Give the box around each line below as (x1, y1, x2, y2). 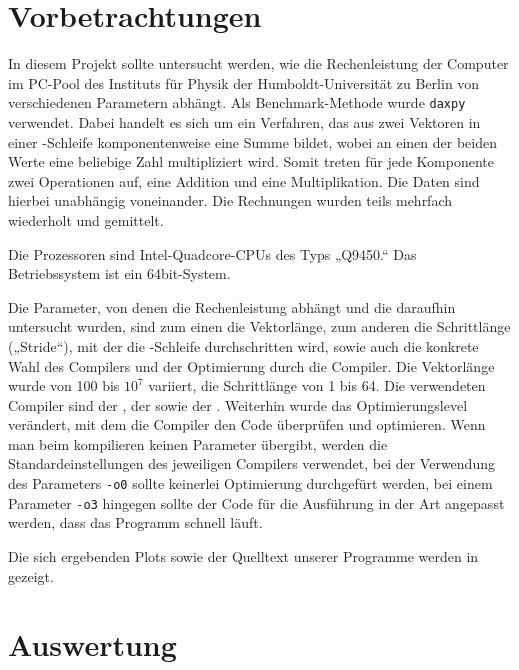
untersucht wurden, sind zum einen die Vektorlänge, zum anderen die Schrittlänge (8, 316, 511, 337)
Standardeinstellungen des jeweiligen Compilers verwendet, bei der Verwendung (8, 453, 495, 474)
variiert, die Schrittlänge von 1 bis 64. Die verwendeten (148, 375, 486, 396)
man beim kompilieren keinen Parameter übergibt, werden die (8, 433, 388, 454)
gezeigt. (8, 565, 54, 586)
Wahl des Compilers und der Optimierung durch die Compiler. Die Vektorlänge (8, 355, 495, 376)
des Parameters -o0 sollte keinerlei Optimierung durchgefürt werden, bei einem (8, 473, 493, 494)
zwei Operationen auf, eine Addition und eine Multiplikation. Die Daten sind (8, 170, 480, 191)
